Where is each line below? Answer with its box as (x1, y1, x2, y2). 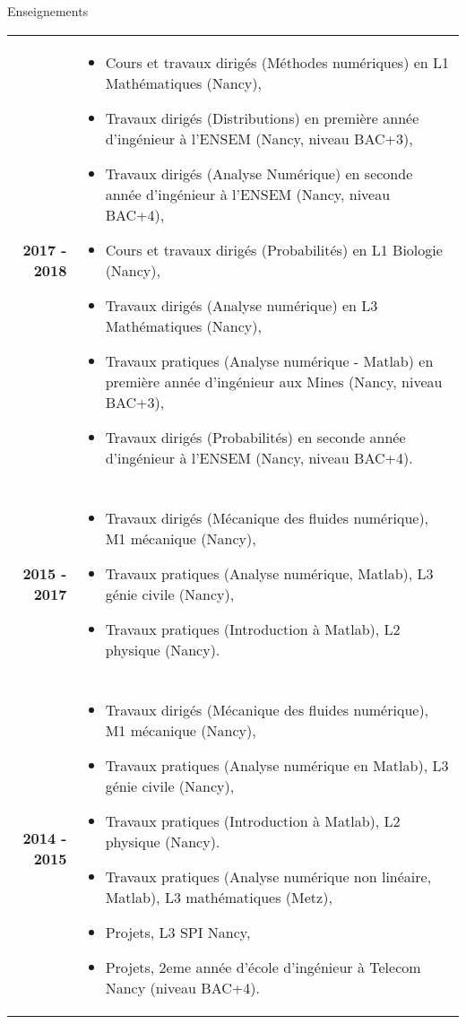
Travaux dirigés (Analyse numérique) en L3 (105, 294, 378, 316)
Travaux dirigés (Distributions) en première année (105, 107, 419, 128)
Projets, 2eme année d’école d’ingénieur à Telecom (105, 956, 421, 977)
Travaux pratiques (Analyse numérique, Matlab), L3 (105, 562, 434, 584)
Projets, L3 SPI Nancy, (105, 921, 251, 942)
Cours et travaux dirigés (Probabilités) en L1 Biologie (105, 239, 443, 260)
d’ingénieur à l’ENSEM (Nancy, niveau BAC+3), (105, 127, 413, 149)
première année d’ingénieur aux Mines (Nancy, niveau (105, 370, 443, 392)
